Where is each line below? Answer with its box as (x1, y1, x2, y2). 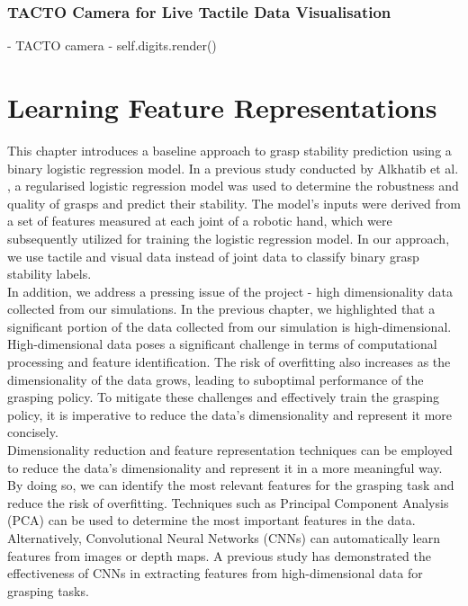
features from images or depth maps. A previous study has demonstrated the (7, 546, 431, 565)
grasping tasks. (7, 581, 89, 600)
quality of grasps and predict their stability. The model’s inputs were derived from (7, 193, 461, 212)
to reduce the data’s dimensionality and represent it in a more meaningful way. (7, 458, 443, 477)
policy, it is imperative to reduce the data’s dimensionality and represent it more (7, 405, 453, 423)
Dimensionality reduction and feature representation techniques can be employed (7, 441, 453, 459)
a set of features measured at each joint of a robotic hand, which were (7, 211, 392, 230)
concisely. (7, 423, 58, 441)
